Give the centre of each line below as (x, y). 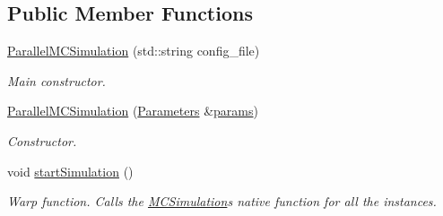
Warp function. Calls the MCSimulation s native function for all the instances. (222, 201)
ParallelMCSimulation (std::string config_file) (134, 51)
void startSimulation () (70, 171)
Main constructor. (56, 80)
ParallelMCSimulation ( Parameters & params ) (133, 111)
